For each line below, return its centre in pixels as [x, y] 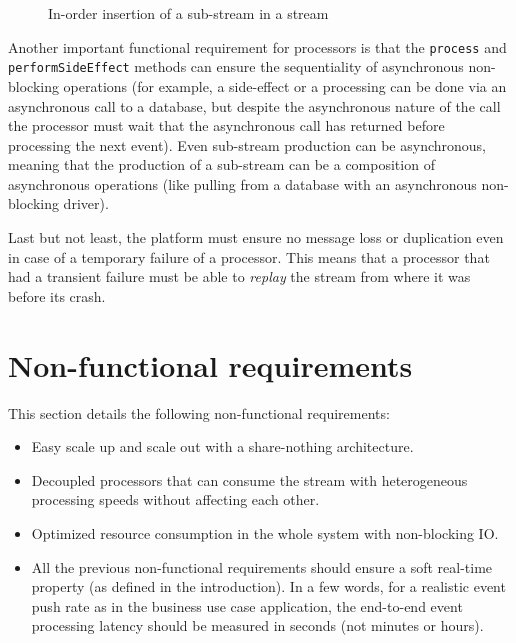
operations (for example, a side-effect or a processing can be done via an [285, 85]
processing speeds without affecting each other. [175, 499]
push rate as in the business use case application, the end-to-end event [247, 605]
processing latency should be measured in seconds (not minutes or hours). [257, 625]
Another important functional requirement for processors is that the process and [257, 46]
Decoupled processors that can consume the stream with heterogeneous [249, 479]
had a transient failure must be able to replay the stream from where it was [239, 276]
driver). [86, 203]
